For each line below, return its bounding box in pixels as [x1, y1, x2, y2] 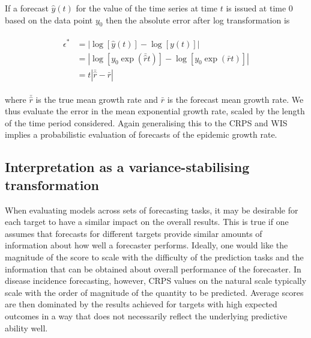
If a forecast [5, 2, 49, 14]
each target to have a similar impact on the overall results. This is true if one [5, 215, 289, 228]
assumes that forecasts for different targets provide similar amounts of [5, 227, 262, 239]
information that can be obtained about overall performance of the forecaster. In [5, 262, 301, 275]
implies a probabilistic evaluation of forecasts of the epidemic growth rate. [5, 128, 277, 141]
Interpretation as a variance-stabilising [5, 158, 250, 176]
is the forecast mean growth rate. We [167, 93, 304, 105]
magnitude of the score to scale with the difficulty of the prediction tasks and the [5, 250, 304, 263]
